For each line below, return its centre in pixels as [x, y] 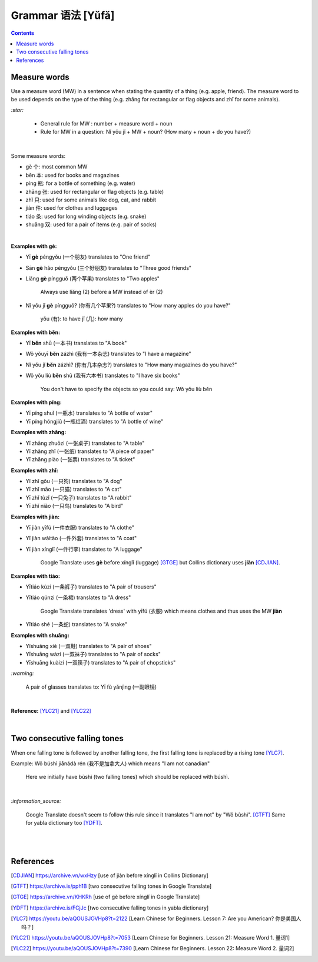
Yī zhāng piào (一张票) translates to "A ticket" [80, 459]
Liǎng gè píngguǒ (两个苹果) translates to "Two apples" [93, 279]
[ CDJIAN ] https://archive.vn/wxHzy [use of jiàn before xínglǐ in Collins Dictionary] [110, 875]
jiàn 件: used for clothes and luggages [72, 208]
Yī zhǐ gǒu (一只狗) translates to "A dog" [74, 481]
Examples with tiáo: [35, 576]
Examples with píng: [36, 402]
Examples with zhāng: [39, 432]
